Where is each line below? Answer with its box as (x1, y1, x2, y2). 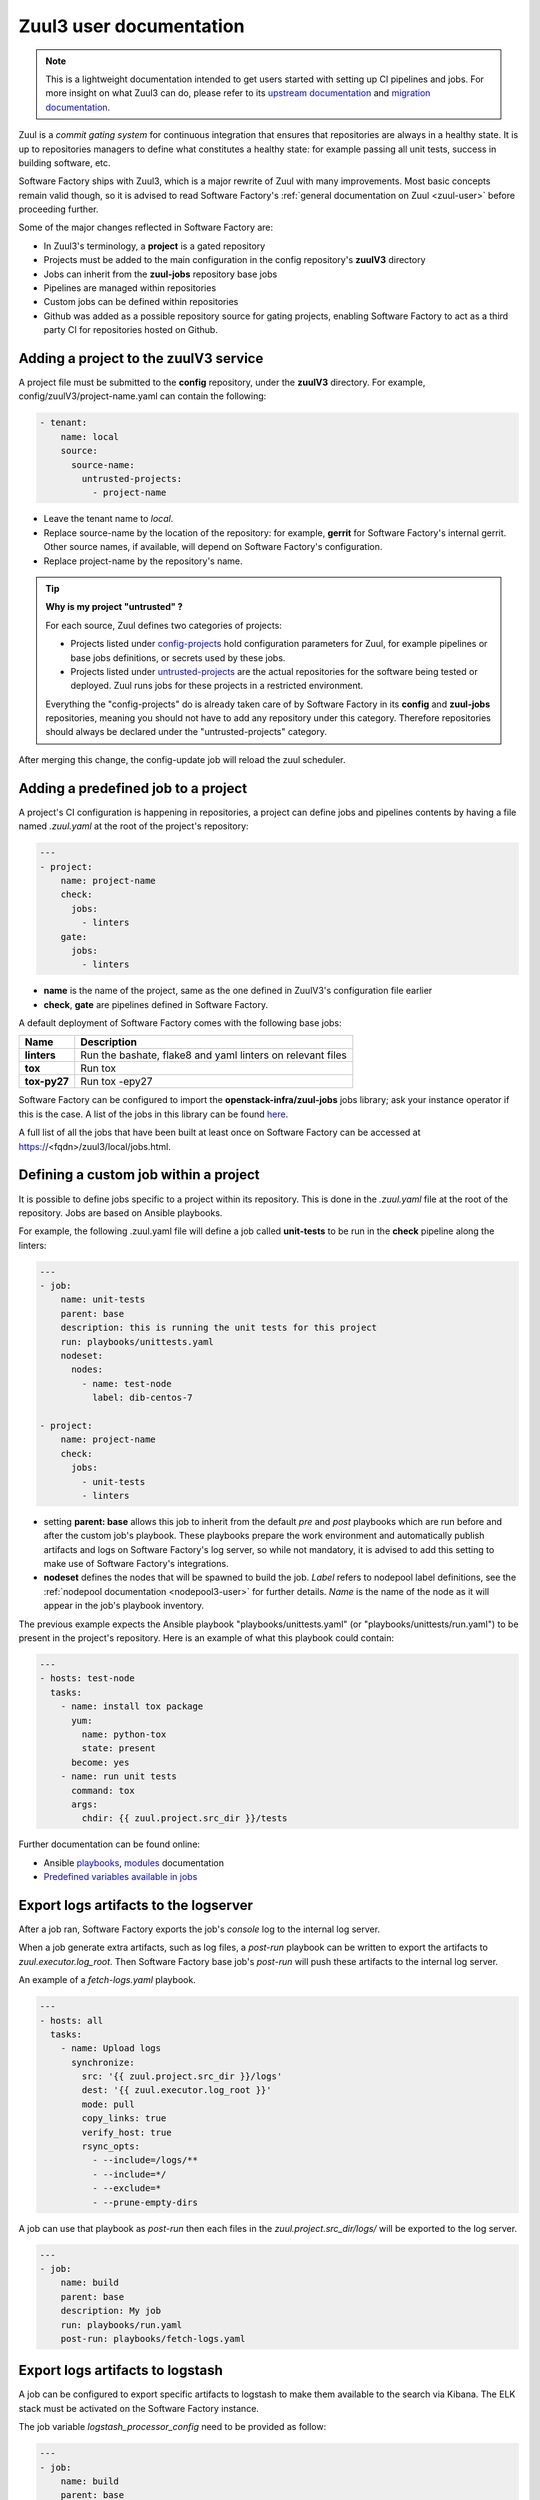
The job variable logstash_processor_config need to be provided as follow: (18, 2421, 327, 2433)
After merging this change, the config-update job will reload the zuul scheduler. (18, 753, 346, 765)
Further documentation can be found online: (18, 1838, 200, 1850)
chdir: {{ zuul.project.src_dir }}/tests (81, 1813, 288, 1824)
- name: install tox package (60, 1701, 204, 1712)
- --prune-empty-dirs (91, 2196, 199, 2208)
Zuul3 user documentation (18, 15, 245, 37)
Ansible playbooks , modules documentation (43, 1856, 225, 1869)
